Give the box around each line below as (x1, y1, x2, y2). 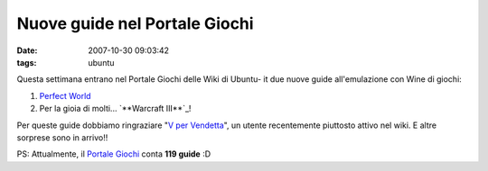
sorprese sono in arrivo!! (16, 131, 108, 143)
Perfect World (39, 90, 91, 101)
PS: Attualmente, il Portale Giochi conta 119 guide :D (16, 148, 211, 159)
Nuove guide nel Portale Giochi (16, 13, 254, 33)
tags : (16, 57, 37, 67)
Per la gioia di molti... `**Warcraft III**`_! (39, 103, 192, 114)
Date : (16, 45, 38, 56)
